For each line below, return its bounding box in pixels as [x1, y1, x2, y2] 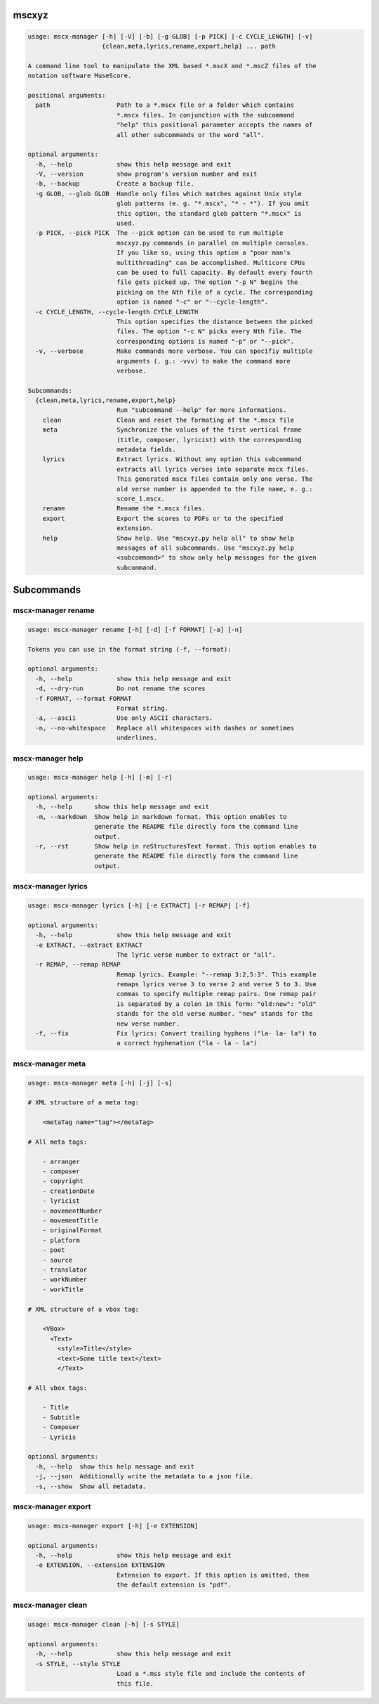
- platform [42, 1236, 80, 1244]
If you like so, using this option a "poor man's [116, 249, 291, 257]
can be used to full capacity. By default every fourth [116, 268, 313, 276]
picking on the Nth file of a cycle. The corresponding [116, 288, 313, 296]
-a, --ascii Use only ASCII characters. [35, 714, 213, 722]
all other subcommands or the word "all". [116, 131, 265, 138]
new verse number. [116, 1019, 180, 1028]
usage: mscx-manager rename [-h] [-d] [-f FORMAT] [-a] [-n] [27, 626, 243, 633]
